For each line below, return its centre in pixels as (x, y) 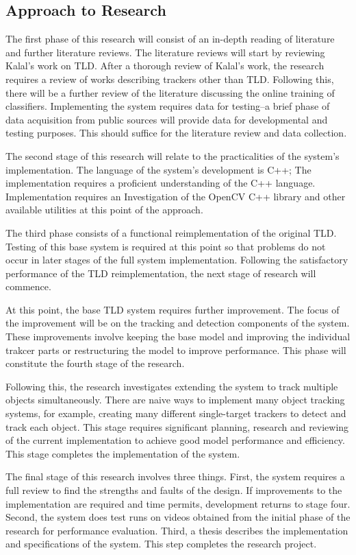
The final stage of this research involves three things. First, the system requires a (175, 476)
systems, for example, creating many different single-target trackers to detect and (176, 413)
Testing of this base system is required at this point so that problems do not (166, 246)
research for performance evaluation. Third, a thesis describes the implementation (177, 530)
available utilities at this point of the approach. (104, 210)
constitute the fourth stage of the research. (95, 363)
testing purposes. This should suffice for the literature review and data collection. (176, 133)
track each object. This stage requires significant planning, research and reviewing (177, 426)
